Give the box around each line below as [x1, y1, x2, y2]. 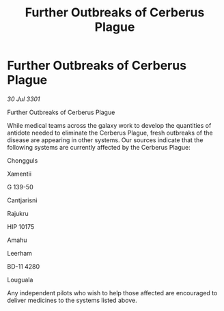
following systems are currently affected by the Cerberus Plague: [7, 143, 191, 151]
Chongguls [7, 156, 38, 165]
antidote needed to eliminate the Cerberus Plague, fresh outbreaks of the [7, 129, 213, 137]
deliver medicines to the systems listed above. [7, 296, 138, 304]
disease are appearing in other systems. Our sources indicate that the [7, 135, 204, 144]
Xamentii [7, 170, 32, 178]
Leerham [7, 249, 33, 257]
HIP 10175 [7, 222, 35, 230]
